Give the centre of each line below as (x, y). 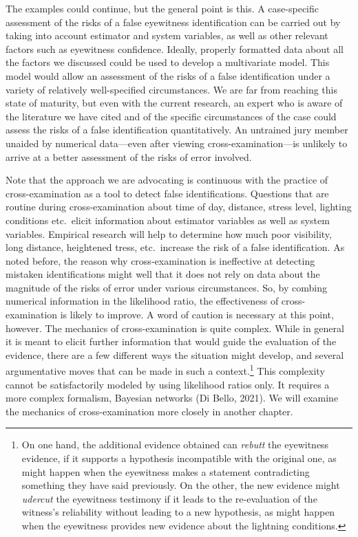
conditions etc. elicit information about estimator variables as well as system (168, 220)
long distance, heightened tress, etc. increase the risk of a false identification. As (175, 247)
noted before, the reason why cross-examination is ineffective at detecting (160, 260)
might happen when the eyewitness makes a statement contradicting (166, 471)
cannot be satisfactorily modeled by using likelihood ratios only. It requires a (168, 384)
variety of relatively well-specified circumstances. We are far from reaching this (171, 89)
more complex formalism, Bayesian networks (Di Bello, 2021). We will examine (172, 398)
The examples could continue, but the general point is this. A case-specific (162, 8)
